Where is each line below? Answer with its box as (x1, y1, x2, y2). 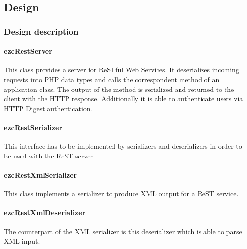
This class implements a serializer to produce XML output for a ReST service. (4, 188, 239, 199)
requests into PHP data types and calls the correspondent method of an (4, 74, 220, 85)
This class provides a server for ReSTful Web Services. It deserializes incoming (4, 65, 239, 75)
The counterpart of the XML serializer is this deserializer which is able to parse (4, 226, 242, 236)
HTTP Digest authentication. (4, 103, 92, 113)
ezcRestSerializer (4, 122, 63, 132)
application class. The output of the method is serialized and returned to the (4, 84, 234, 94)
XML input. (4, 236, 40, 246)
